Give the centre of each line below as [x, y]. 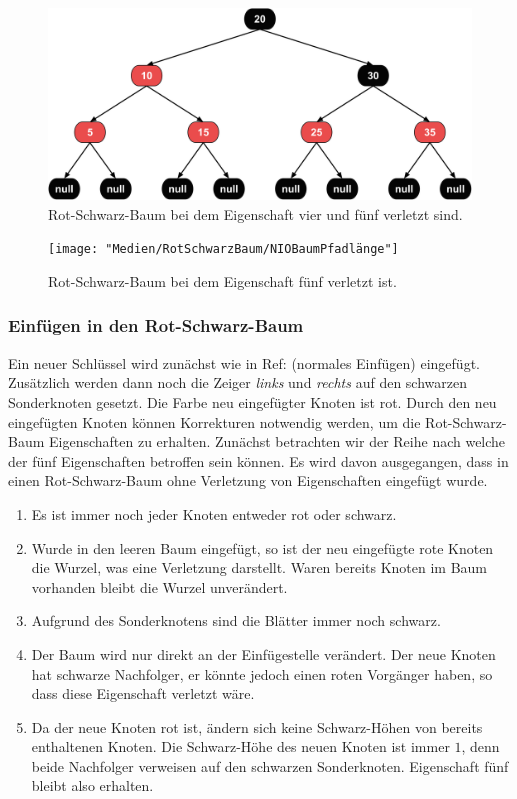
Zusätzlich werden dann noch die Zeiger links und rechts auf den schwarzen [237, 382]
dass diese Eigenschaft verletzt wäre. [143, 693]
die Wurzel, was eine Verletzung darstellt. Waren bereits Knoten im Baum [259, 567]
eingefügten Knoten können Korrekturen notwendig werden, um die [214, 421]
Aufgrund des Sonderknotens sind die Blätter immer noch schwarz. [236, 620]
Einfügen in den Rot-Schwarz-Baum [156, 325]
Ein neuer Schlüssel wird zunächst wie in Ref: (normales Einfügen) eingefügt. [244, 362]
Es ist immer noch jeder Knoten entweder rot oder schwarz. [214, 513]
